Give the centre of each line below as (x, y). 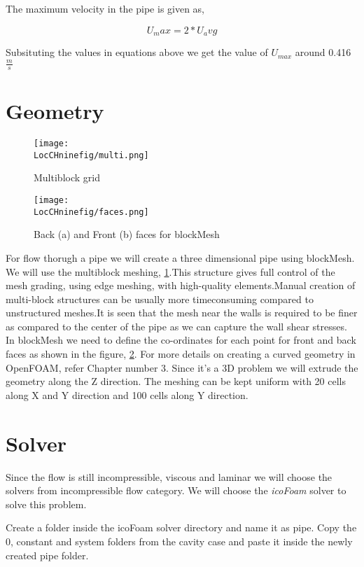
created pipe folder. (47, 555)
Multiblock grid (67, 177)
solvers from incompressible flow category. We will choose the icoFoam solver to (176, 490)
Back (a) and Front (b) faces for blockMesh (127, 234)
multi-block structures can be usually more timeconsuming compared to (160, 299)
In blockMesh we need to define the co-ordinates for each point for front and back (181, 340)
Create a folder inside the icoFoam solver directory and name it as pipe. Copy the (181, 527)
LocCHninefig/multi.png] (91, 155)
